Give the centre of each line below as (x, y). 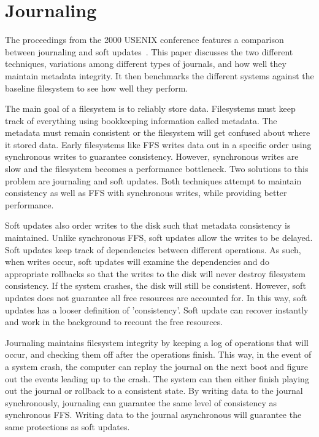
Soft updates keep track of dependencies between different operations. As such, (153, 249)
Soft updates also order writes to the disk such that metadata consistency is (148, 225)
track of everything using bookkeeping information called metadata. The (141, 120)
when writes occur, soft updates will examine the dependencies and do (137, 262)
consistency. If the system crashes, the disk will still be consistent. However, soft (156, 285)
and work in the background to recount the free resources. (114, 322)
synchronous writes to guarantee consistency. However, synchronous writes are (152, 156)
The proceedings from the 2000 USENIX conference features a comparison (144, 40)
